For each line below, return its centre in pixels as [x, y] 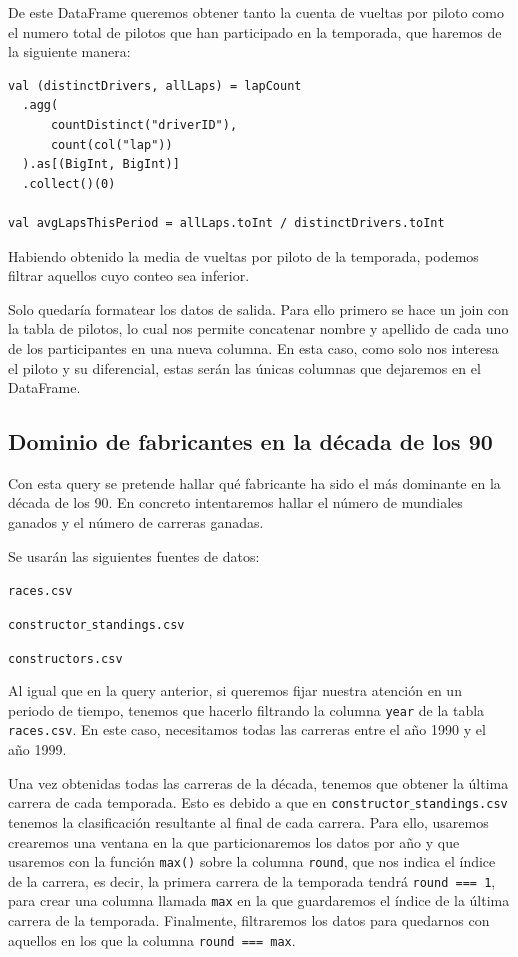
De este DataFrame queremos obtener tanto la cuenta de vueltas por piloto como [256, 12]
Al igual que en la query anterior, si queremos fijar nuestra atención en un [235, 690]
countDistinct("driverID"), [144, 124]
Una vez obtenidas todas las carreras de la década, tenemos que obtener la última [258, 782]
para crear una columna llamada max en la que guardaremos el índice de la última [259, 900]
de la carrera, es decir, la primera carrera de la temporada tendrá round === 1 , [252, 880]
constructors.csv [65, 658]
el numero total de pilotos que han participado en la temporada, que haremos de [255, 31]
